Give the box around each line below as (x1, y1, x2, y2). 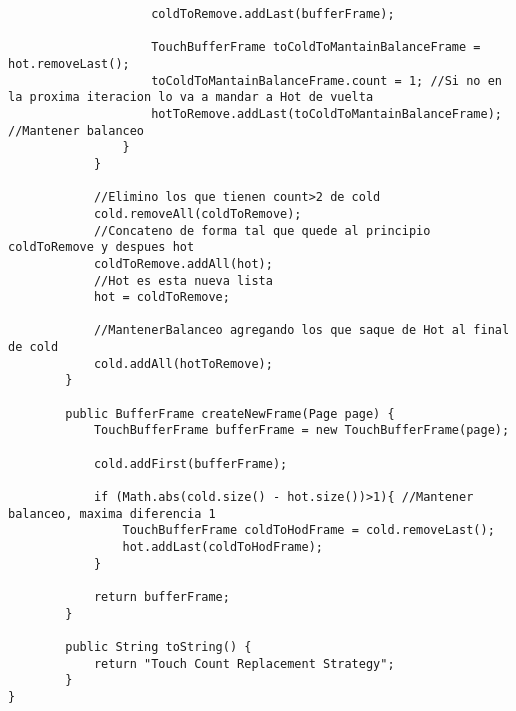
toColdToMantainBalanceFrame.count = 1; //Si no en (151, 73, 502, 88)
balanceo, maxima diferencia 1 (8, 506, 216, 521)
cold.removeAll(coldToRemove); (93, 206, 302, 221)
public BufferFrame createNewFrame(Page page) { (65, 406, 395, 421)
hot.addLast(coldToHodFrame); (122, 540, 323, 554)
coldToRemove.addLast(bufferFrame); (151, 7, 395, 21)
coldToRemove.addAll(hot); (93, 256, 273, 271)
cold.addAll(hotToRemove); (93, 356, 273, 371)
